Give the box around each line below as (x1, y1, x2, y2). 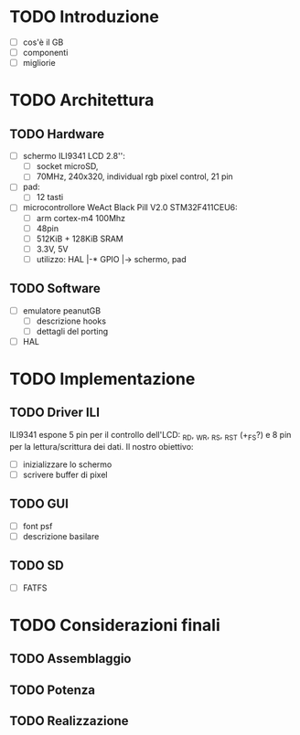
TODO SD (9, 558, 64, 573)
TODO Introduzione (9, 6, 160, 27)
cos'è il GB (22, 37, 64, 48)
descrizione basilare (22, 530, 100, 541)
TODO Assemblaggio (9, 651, 132, 666)
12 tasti (36, 192, 64, 203)
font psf (22, 520, 53, 531)
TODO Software (9, 281, 101, 296)
